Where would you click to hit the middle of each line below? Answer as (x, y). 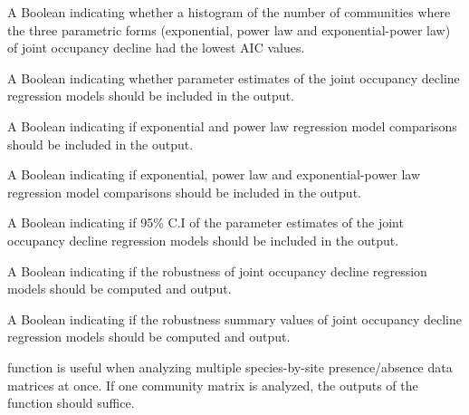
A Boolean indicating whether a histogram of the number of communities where (229, 12)
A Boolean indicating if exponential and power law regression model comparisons (232, 125)
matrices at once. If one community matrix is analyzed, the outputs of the (213, 385)
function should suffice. (71, 403)
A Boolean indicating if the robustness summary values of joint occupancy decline (234, 318)
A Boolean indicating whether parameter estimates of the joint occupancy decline (234, 77)
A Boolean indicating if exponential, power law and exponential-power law (214, 174)
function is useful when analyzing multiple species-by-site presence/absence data (230, 367)
